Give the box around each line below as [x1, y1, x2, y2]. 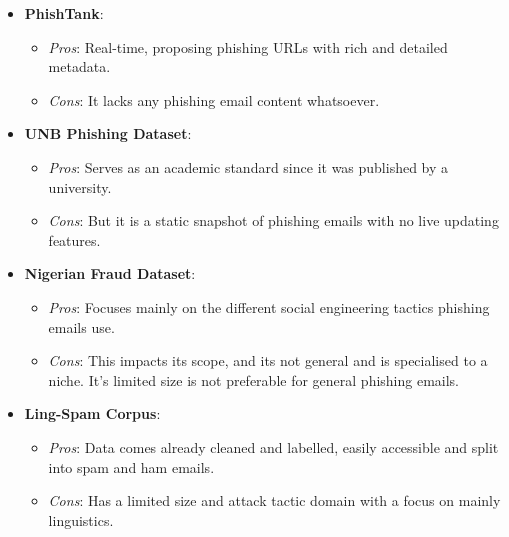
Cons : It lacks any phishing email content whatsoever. [48, 89, 380, 110]
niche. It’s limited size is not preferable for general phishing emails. [48, 369, 460, 390]
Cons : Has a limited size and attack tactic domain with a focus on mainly [48, 490, 501, 511]
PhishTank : [24, 3, 104, 23]
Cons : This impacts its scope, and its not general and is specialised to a [48, 350, 488, 371]
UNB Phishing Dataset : [24, 123, 192, 144]
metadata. [48, 56, 111, 77]
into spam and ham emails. [48, 456, 215, 477]
